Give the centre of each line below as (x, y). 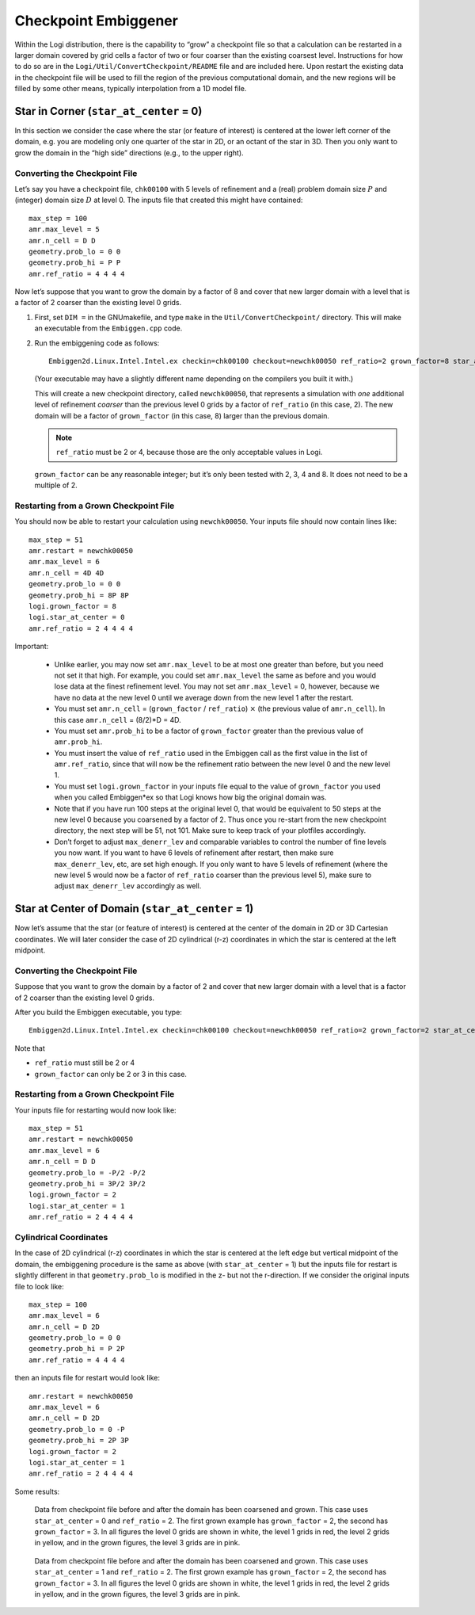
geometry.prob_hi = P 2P (77, 1349)
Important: (32, 647)
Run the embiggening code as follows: (97, 343)
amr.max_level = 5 (65, 229)
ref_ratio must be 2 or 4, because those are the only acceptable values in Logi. (189, 452)
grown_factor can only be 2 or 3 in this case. (111, 1074)
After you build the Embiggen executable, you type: (98, 1012)
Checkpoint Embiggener (96, 21)
